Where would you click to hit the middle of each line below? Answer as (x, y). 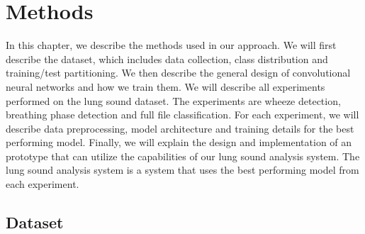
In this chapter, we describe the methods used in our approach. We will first (171, 45)
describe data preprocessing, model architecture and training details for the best (180, 128)
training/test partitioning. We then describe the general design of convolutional (178, 73)
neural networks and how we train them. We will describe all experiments (165, 86)
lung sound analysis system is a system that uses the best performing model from (182, 170)
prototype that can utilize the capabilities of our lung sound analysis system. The (183, 156)
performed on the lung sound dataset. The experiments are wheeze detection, (173, 100)
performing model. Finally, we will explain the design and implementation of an (179, 142)
